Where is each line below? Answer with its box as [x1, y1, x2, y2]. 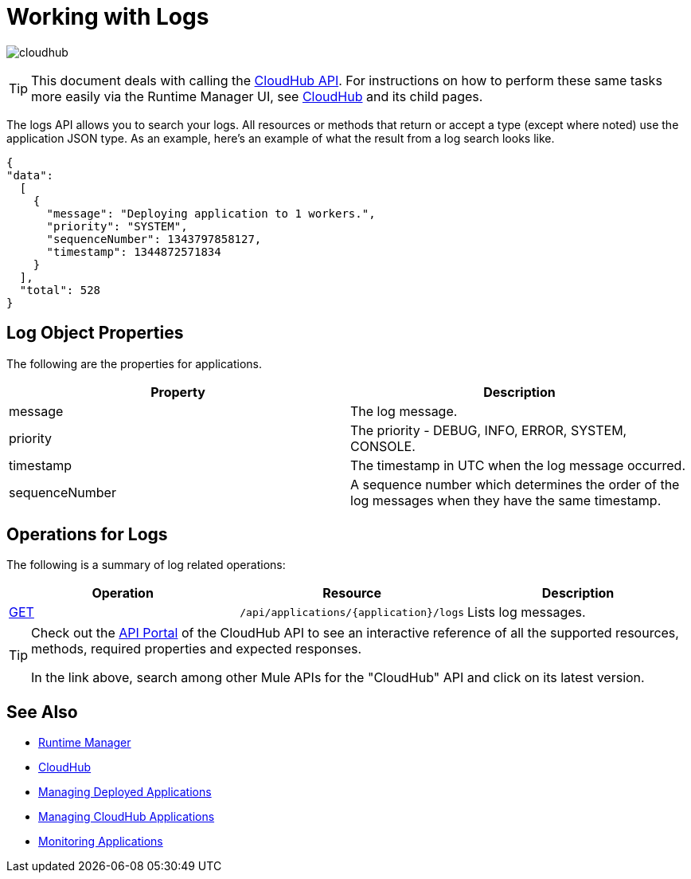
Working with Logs [6, 3, 209, 30]
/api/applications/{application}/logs [240, 606, 465, 618]
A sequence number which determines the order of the [350, 476, 680, 492]
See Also [6, 701, 78, 722]
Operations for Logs [6, 524, 168, 545]
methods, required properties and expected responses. [31, 641, 362, 657]
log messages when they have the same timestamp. [350, 492, 662, 508]
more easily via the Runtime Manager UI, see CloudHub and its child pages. [31, 88, 483, 104]
